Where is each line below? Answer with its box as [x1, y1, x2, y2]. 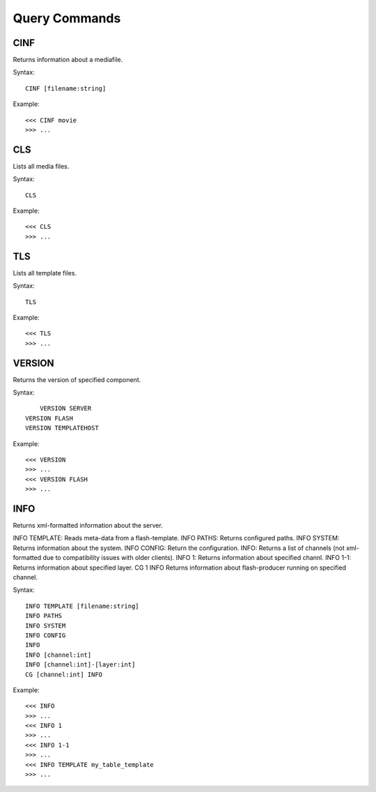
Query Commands [13, 10, 121, 26]
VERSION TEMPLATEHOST [25, 424, 99, 432]
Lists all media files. [13, 162, 70, 170]
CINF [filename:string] [25, 84, 107, 92]
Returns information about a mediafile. [13, 56, 123, 64]
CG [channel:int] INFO [25, 670, 103, 678]
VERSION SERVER [39, 404, 92, 413]
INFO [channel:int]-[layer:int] [25, 661, 136, 669]
